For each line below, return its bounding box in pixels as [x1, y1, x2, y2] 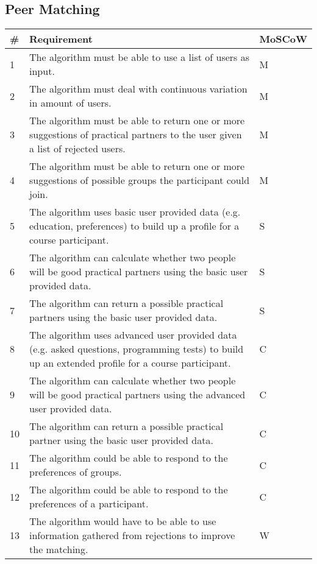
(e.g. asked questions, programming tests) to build [29, 342, 244, 356]
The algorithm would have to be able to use [29, 514, 216, 529]
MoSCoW [259, 32, 307, 46]
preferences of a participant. [29, 496, 149, 511]
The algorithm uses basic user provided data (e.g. [29, 205, 241, 219]
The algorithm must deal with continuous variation [29, 82, 248, 96]
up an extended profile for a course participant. [29, 356, 231, 370]
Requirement [29, 32, 93, 46]
